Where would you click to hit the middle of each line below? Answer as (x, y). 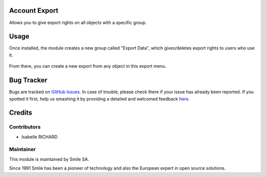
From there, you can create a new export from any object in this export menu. (88, 66)
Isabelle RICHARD (39, 137)
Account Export (34, 11)
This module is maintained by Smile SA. (49, 159)
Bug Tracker (28, 80)
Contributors (25, 127)
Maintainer (22, 150)
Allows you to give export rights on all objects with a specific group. (78, 23)
